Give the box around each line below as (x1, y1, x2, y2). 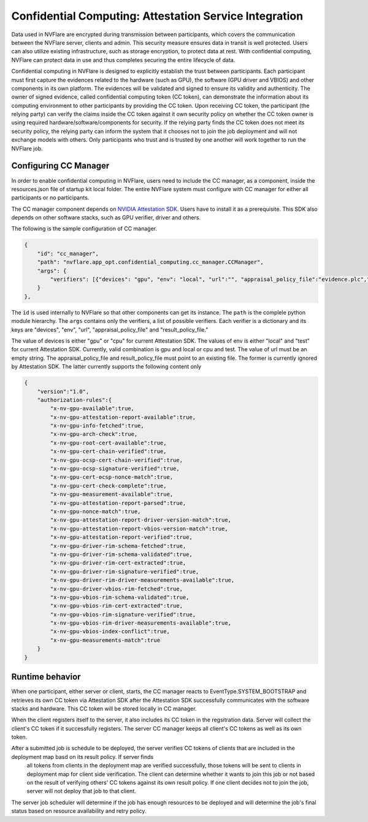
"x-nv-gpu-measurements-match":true (50, 636, 161, 644)
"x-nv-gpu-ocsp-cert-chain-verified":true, (50, 457, 183, 463)
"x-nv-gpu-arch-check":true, (50, 431, 138, 438)
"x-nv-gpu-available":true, (50, 405, 135, 412)
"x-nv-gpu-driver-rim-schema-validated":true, (50, 550, 193, 558)
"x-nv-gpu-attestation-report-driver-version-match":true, (50, 517, 232, 523)
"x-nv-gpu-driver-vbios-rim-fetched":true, (50, 585, 183, 592)
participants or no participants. (11, 194, 90, 202)
